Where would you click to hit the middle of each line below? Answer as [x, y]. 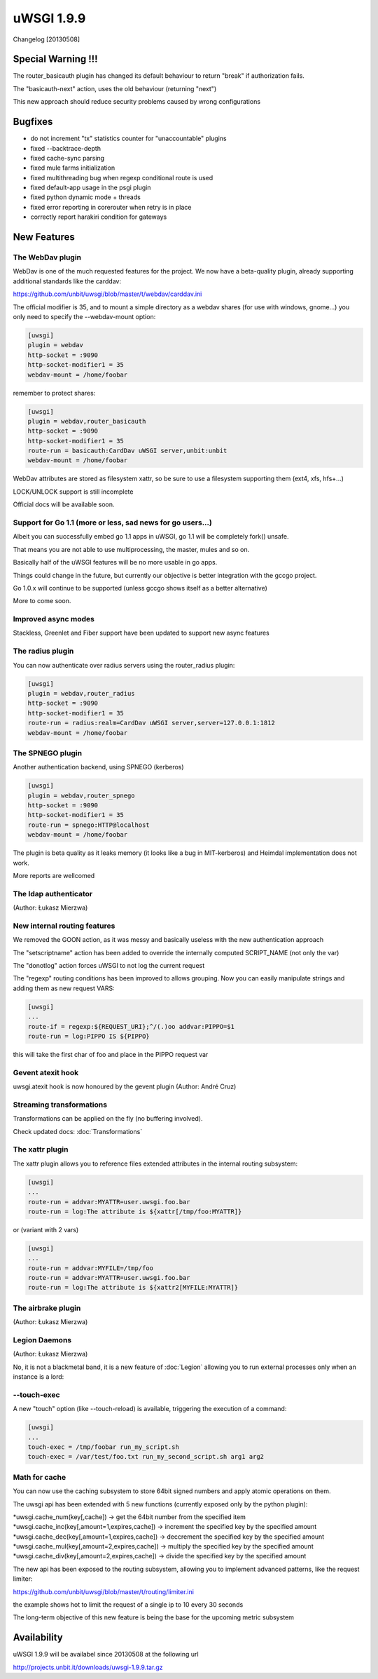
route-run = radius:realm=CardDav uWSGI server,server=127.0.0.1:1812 [152, 723]
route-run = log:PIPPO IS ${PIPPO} [89, 1036]
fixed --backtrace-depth [66, 148]
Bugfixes [33, 122]
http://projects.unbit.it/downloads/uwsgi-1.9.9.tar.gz [88, 1667]
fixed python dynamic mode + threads [86, 197]
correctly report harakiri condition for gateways [99, 217]
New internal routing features [64, 926]
